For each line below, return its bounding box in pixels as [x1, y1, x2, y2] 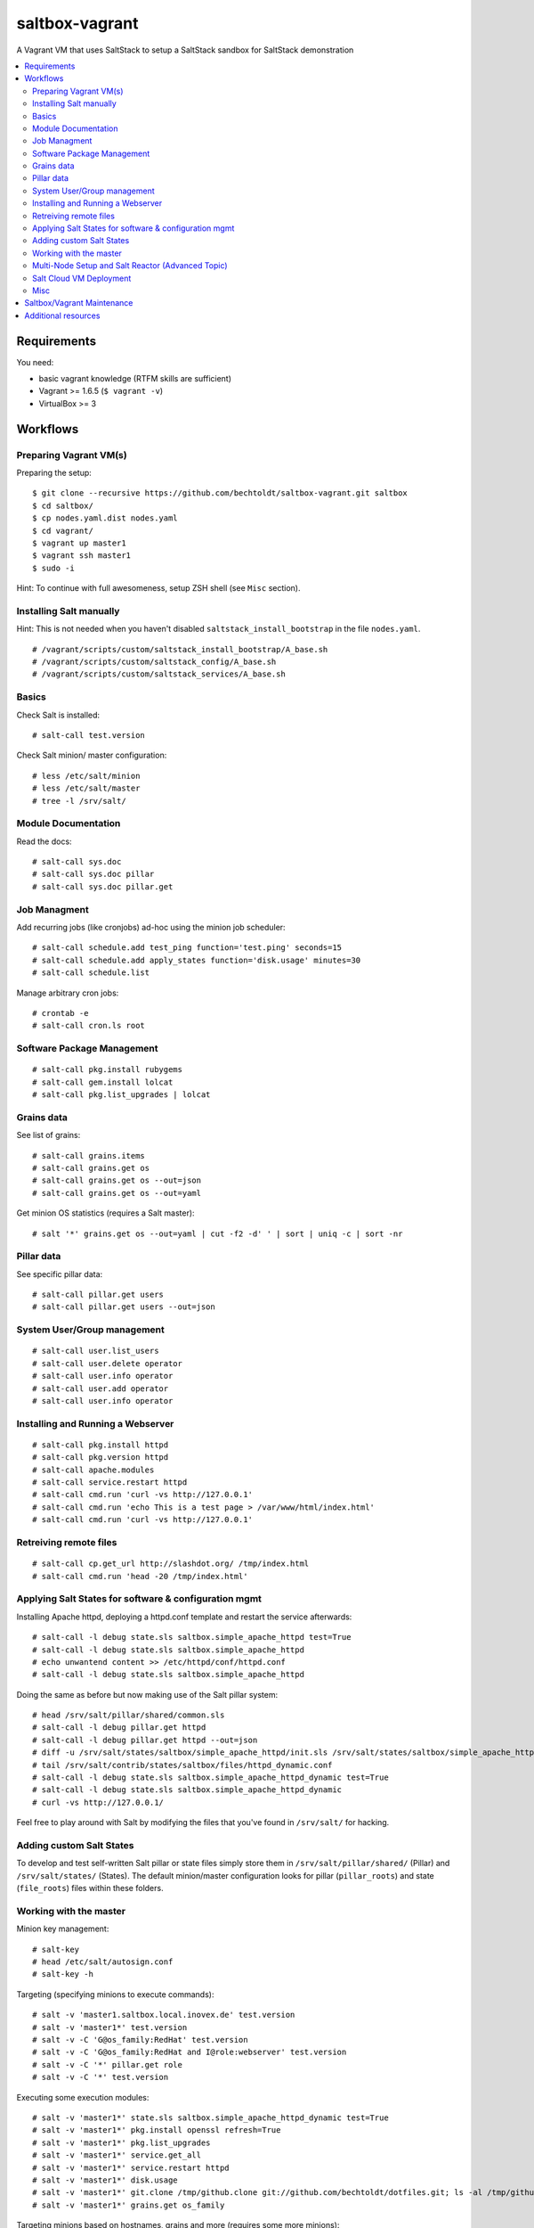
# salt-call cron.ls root [32, 1020, 146, 1031]
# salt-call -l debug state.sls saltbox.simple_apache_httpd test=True [32, 1632, 352, 1642]
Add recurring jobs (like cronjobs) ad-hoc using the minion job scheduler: [16, 922, 286, 932]
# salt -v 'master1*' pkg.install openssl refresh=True [32, 2126, 281, 2135]
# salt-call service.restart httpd [32, 1478, 188, 1487]
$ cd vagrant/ [32, 526, 93, 536]
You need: [16, 356, 54, 367]
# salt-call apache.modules [32, 1464, 155, 1475]
